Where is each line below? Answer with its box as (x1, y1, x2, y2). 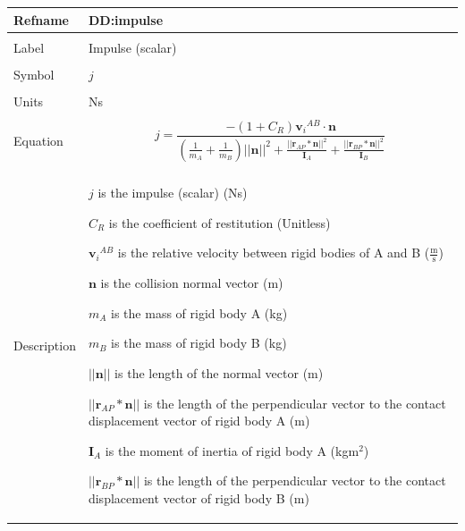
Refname (13, 10, 69, 29)
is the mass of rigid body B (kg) (111, 333, 287, 352)
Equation (13, 131, 63, 149)
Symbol (13, 64, 55, 83)
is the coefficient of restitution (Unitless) (108, 213, 331, 232)
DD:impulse (88, 10, 164, 29)
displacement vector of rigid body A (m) (88, 411, 310, 430)
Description (13, 336, 76, 355)
